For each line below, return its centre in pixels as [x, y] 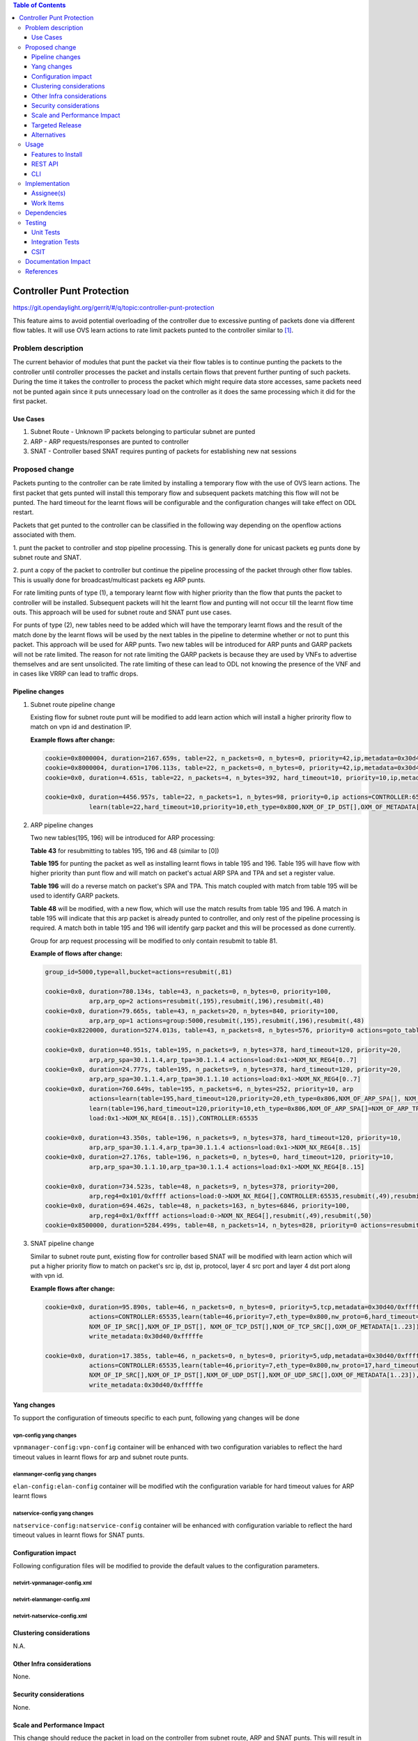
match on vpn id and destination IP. [81, 727]
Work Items [48, 203]
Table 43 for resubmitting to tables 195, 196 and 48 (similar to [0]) [125, 850]
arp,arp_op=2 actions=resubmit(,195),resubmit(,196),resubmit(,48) [207, 1001]
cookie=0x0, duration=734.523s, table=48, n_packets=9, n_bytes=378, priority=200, [192, 1186]
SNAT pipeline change [62, 1244]
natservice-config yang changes [53, 1514]
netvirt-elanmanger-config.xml [52, 1600]
